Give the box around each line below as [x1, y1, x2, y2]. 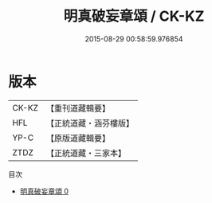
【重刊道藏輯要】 [45, 103, 110, 114]
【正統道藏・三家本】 [45, 147, 126, 158]
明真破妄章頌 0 [19, 186, 69, 196]
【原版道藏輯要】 [45, 132, 110, 143]
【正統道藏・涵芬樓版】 [45, 117, 134, 128]
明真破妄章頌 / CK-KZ [63, 7, 205, 25]
